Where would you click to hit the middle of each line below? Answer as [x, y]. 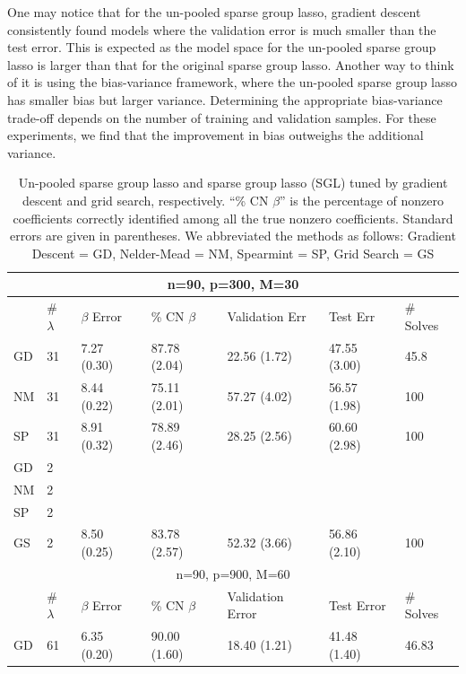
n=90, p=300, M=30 [233, 284]
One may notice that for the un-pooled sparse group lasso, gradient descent [214, 12]
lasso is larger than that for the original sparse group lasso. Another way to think [231, 64]
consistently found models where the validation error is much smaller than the [222, 29]
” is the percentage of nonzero [362, 200]
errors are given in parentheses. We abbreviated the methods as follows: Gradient [233, 236]
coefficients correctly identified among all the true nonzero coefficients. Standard [233, 218]
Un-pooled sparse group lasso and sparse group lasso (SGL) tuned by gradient [233, 183]
